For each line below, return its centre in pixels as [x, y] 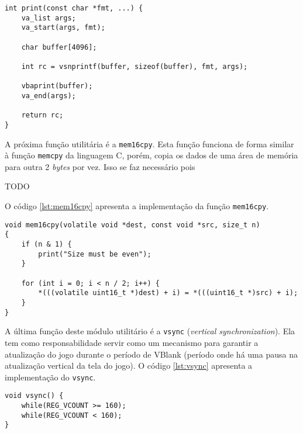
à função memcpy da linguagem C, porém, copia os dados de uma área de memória [151, 155]
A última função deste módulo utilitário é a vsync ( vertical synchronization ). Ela [150, 331]
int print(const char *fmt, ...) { [74, 8]
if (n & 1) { [47, 244]
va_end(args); [49, 96]
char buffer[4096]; [59, 47]
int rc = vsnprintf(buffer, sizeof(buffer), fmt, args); [135, 66]
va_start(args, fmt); [63, 28]
